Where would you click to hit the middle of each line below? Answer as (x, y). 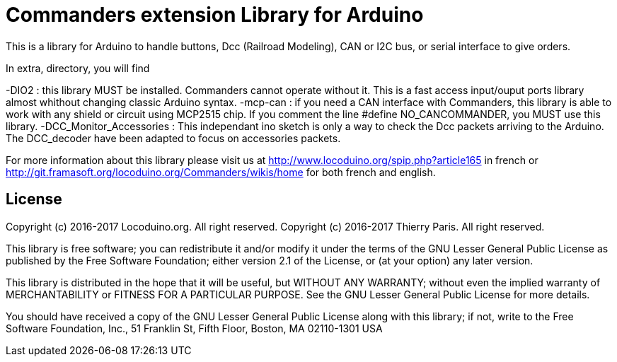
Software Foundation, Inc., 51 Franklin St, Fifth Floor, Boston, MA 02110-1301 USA (194, 328)
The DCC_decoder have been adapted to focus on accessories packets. (173, 138)
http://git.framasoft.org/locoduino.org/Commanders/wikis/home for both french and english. (221, 172)
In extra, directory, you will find (78, 68)
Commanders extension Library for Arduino (215, 15)
